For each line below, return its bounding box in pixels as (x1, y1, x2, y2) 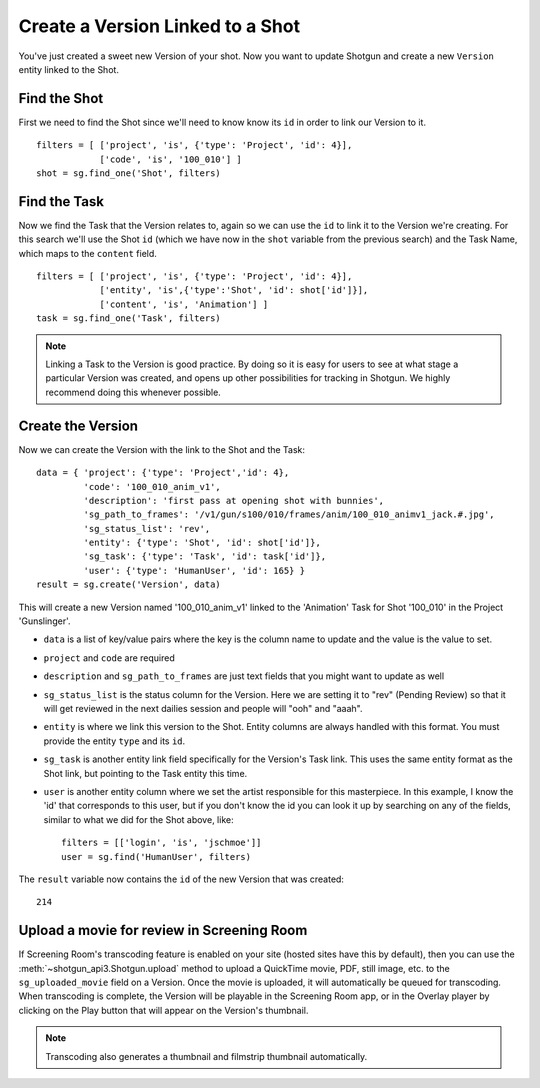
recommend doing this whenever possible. (45, 386, 222, 398)
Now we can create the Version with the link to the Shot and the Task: (18, 443, 305, 455)
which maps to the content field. (18, 247, 157, 259)
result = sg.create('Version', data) (36, 579, 222, 590)
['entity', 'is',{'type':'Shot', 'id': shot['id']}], (99, 285, 369, 296)
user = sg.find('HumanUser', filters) (61, 851, 252, 862)
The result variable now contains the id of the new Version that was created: (18, 873, 345, 885)
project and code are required (43, 651, 175, 664)
